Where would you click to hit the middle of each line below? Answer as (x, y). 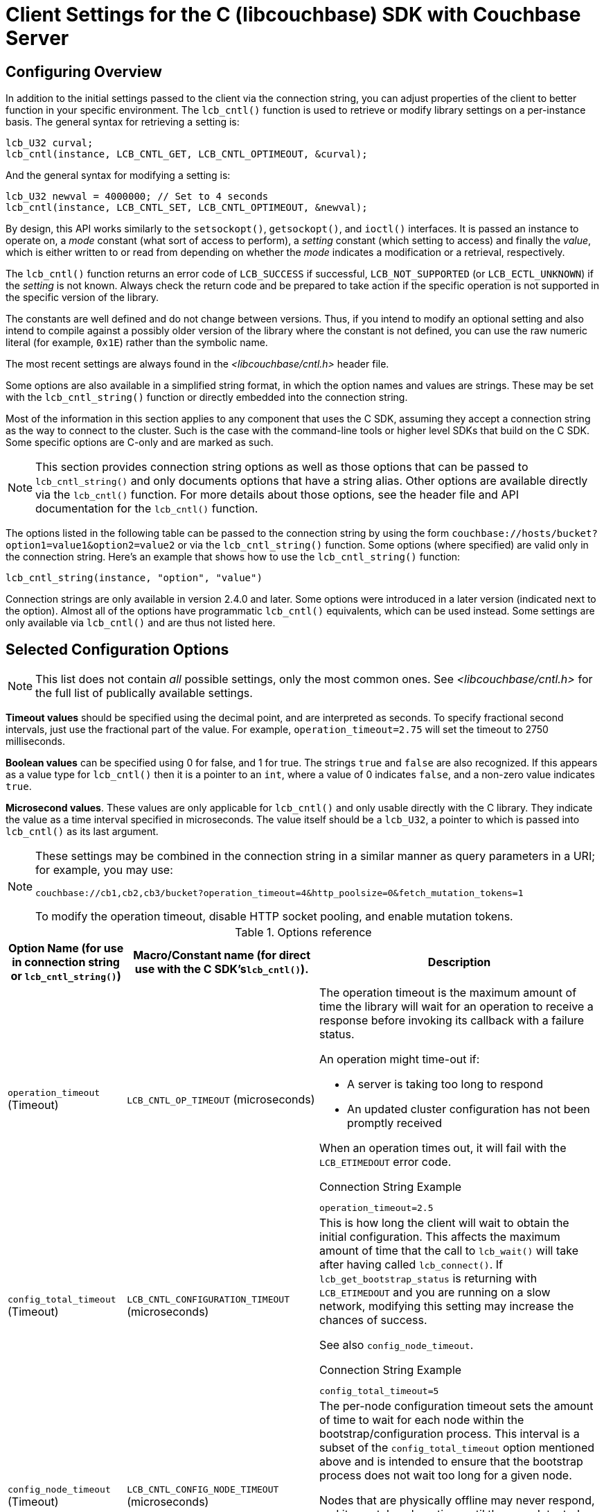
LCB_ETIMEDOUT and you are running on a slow (435, 1292)
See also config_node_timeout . (397, 1345)
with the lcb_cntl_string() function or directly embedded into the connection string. (207, 397)
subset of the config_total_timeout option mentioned (457, 1448)
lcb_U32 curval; (50, 143)
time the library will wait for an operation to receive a (456, 1007)
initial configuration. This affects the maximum (440, 1237)
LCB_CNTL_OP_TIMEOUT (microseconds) (221, 1100)
